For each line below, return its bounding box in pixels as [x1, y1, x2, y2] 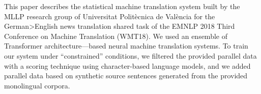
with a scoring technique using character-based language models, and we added [4, 60, 251, 71]
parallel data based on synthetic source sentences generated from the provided [4, 70, 248, 81]
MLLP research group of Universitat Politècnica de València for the [4, 11, 215, 21]
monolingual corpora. [4, 80, 70, 90]
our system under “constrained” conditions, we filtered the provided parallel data [4, 50, 257, 61]
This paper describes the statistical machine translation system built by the [4, 1, 240, 11]
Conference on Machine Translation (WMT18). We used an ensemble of [4, 30, 227, 41]
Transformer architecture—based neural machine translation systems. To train [4, 40, 248, 51]
